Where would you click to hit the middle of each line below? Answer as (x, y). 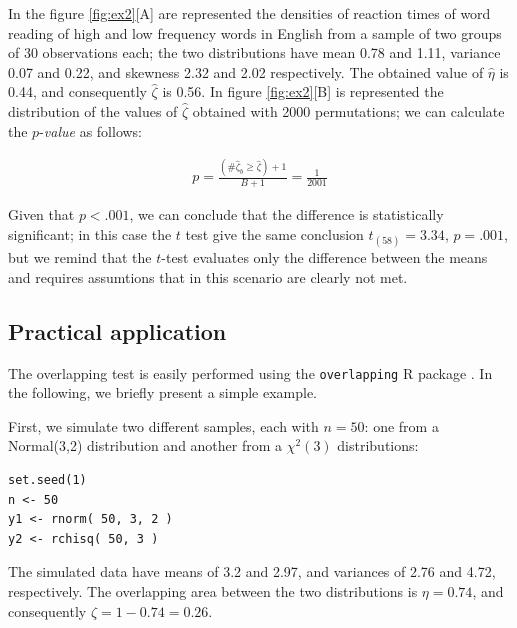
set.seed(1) (47, 479)
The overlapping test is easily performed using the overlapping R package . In (250, 372)
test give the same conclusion (274, 233)
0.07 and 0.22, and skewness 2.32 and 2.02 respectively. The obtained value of (246, 71)
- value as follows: (91, 130)
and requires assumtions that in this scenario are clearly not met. (208, 276)
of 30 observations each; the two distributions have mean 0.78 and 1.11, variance (254, 52)
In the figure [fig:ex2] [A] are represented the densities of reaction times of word (249, 13)
